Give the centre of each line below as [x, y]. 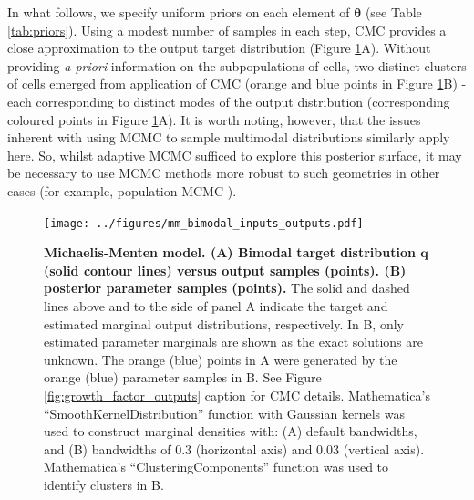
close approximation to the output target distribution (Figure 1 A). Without [219, 48]
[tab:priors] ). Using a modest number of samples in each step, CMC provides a [227, 30]
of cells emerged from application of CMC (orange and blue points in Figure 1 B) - [237, 83]
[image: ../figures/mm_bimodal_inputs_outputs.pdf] [204, 223]
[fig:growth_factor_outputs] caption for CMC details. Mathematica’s [237, 395]
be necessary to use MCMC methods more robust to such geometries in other [224, 173]
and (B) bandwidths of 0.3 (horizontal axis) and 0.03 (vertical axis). [234, 448]
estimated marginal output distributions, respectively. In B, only [224, 323]
